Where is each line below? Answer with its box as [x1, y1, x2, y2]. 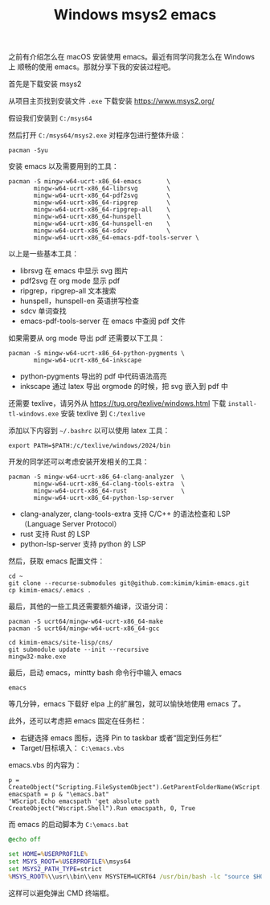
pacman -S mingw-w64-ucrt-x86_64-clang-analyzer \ [8, 473, 185, 481]
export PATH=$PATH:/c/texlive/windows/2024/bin [8, 442, 171, 450]
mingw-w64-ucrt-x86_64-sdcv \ [33, 227, 171, 235]
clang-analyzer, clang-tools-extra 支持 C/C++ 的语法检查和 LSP [19, 509, 231, 519]
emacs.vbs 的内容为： [8, 760, 82, 770]
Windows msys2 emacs [53, 6, 217, 24]
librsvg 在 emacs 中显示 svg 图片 [19, 266, 129, 276]
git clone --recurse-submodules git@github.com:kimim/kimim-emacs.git [8, 579, 250, 588]
